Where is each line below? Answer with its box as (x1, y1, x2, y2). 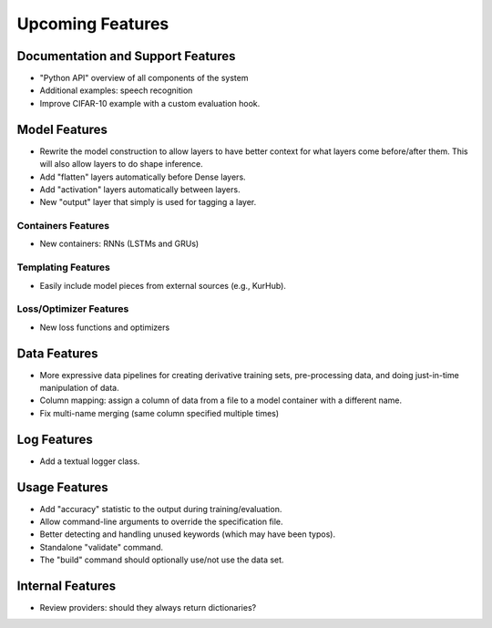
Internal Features (16, 579, 117, 593)
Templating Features (16, 261, 111, 273)
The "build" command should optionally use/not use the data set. (39, 554, 284, 565)
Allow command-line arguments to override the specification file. (39, 516, 283, 528)
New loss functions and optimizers (39, 322, 170, 333)
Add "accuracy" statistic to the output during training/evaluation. (39, 503, 282, 514)
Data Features (16, 345, 99, 361)
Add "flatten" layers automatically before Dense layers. (39, 171, 246, 182)
